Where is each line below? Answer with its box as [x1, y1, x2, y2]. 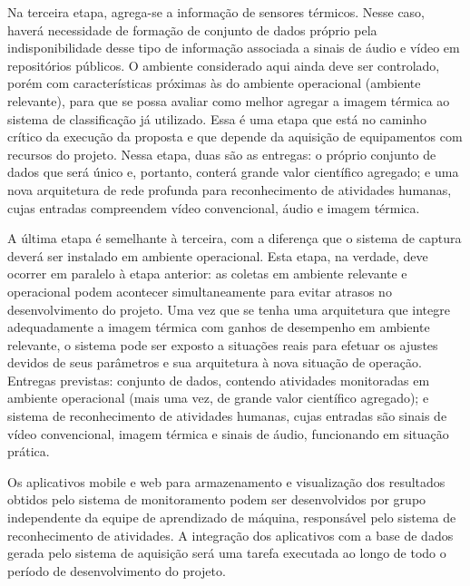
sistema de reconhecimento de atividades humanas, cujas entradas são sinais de [7, 406, 447, 425]
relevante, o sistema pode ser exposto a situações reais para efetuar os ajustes [7, 335, 438, 354]
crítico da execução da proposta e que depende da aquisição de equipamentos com [7, 127, 463, 146]
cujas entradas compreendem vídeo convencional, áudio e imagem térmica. [7, 198, 420, 217]
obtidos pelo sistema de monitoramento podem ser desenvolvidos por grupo [7, 490, 426, 509]
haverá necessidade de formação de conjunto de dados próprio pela [7, 20, 377, 39]
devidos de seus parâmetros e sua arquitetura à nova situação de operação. [7, 353, 422, 372]
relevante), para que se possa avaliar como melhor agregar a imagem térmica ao [7, 91, 450, 110]
